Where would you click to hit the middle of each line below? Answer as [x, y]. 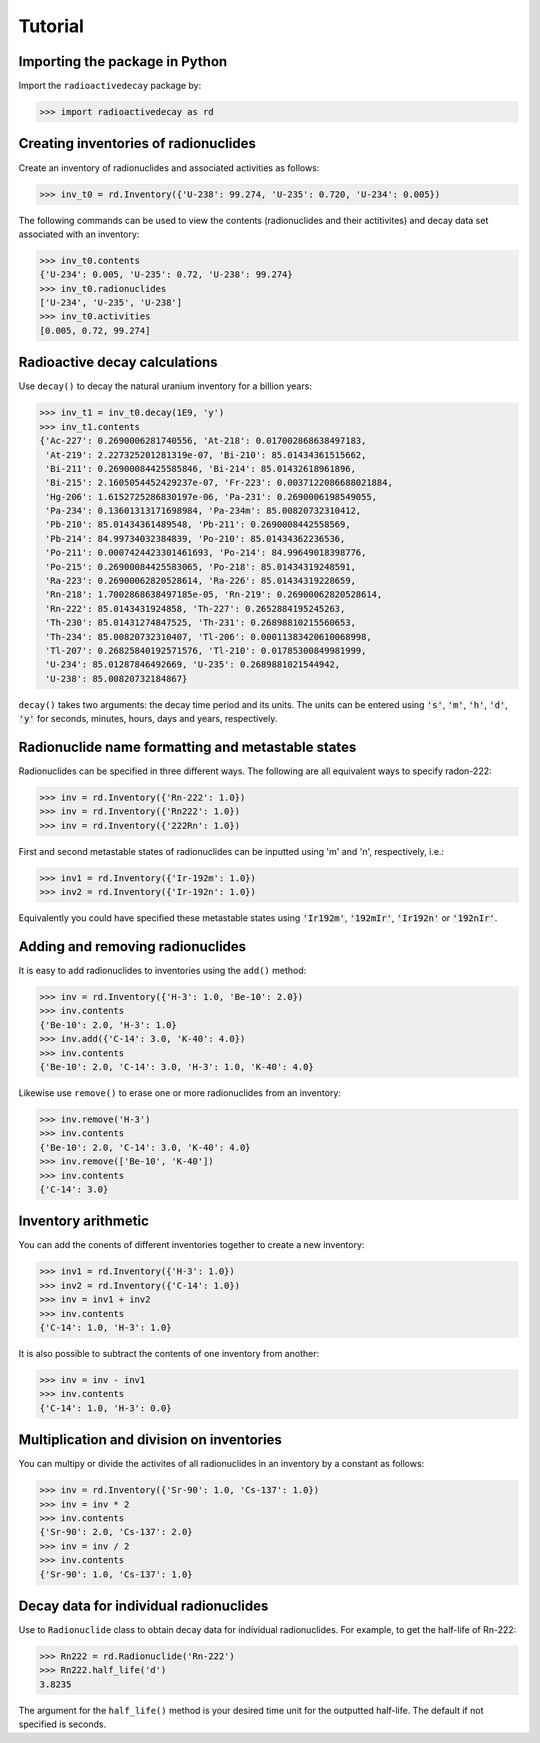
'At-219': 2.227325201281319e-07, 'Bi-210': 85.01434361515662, [206, 454]
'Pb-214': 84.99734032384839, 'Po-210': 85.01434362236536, [195, 538]
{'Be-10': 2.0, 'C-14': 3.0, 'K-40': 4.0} [145, 1147]
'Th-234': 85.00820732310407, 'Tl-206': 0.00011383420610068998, [208, 636]
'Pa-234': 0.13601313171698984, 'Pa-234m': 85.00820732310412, [203, 511]
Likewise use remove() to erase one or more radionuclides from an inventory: [180, 1092]
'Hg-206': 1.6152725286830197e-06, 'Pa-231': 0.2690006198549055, [211, 496]
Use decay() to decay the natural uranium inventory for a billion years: [165, 386]
